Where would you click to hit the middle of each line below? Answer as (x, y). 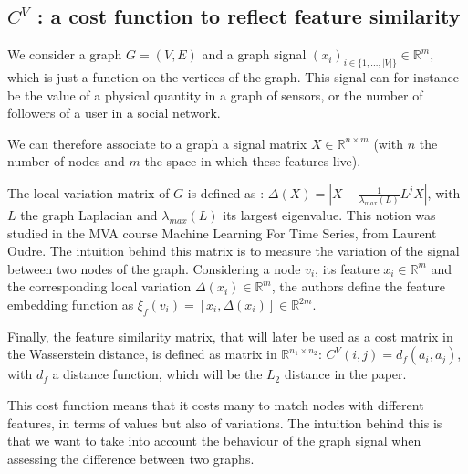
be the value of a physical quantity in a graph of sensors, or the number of (215, 95)
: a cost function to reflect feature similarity (249, 16)
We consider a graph (65, 54)
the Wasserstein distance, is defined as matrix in (142, 354)
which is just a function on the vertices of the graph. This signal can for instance (233, 77)
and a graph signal (254, 54)
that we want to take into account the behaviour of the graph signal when (214, 441)
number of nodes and (66, 161)
